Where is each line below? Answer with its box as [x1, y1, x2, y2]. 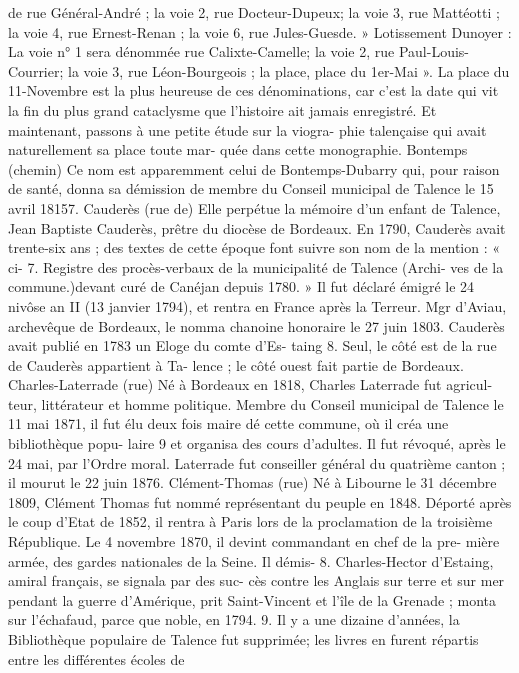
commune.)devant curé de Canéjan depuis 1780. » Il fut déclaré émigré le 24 [8, 276, 475, 297]
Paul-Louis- [398, 41, 470, 62]
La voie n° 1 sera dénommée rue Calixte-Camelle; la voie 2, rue [8, 41, 395, 62]
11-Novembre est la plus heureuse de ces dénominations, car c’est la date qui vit [8, 80, 499, 101]
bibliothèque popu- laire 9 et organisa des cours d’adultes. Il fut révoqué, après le [8, 433, 506, 454]
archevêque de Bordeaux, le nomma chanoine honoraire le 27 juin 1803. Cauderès [8, 315, 505, 336]
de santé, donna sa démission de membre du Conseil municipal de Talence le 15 [8, 178, 494, 199]
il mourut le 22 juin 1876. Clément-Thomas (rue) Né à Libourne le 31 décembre [8, 472, 497, 493]
